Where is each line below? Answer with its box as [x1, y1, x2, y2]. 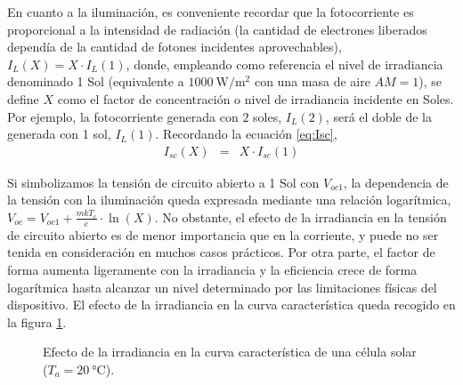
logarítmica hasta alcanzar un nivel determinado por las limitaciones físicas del [7, 277, 437, 296]
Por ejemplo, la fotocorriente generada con [7, 107, 239, 125]
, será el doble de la [325, 107, 432, 125]
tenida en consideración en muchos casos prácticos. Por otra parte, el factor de [7, 243, 435, 261]
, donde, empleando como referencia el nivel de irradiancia [126, 54, 443, 73]
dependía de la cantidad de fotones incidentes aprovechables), [7, 37, 342, 56]
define [7, 89, 39, 108]
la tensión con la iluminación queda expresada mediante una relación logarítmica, [7, 190, 451, 209]
